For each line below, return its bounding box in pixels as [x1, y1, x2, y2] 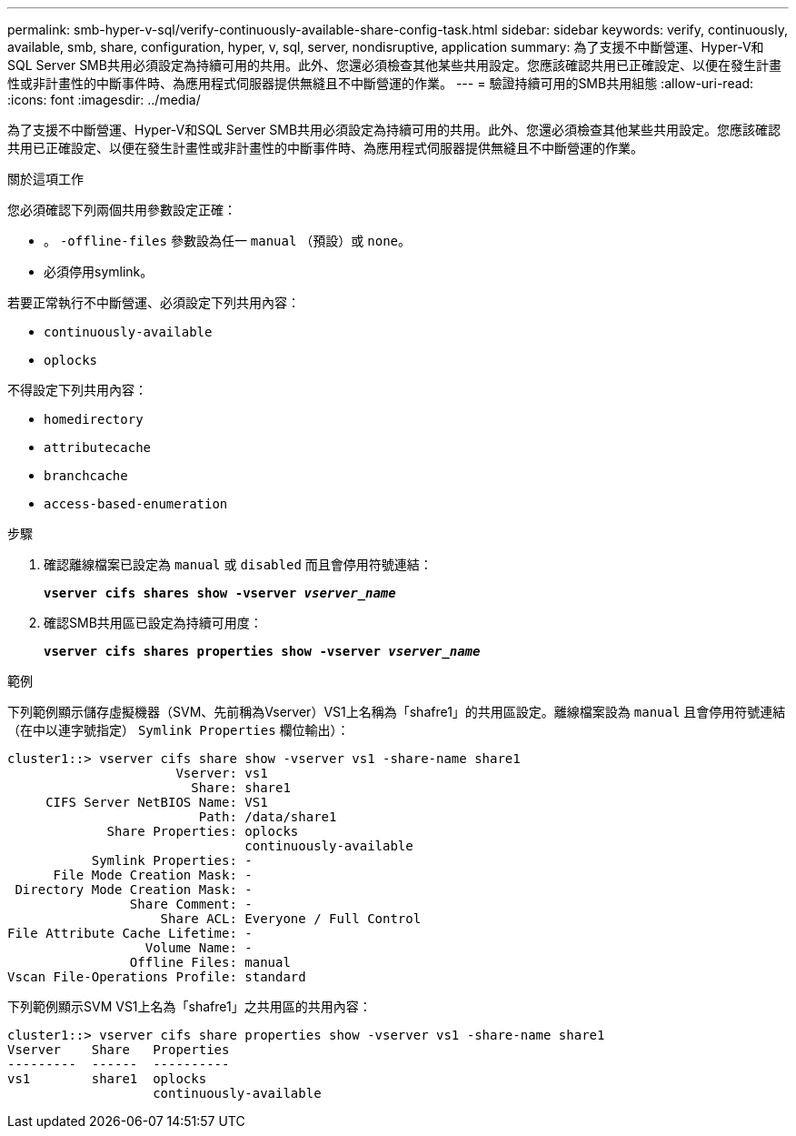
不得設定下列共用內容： [7, 382, 147, 397]
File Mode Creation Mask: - [53, 868, 253, 882]
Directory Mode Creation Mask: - [15, 882, 253, 897]
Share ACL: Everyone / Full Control [160, 911, 422, 926]
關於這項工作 [7, 171, 84, 186]
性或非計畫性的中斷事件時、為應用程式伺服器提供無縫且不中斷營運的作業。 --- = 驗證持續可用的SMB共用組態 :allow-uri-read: [7, 75, 754, 91]
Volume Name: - [144, 940, 253, 955]
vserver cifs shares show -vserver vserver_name [44, 586, 396, 600]
